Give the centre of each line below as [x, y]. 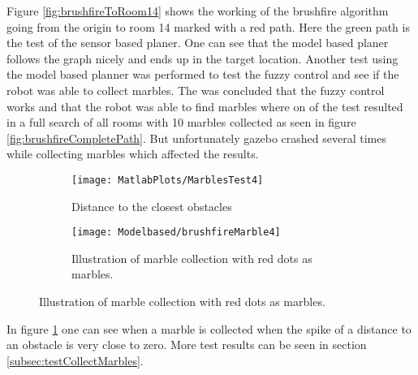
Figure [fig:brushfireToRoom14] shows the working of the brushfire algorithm [198, 11]
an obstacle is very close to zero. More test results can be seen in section [187, 345]
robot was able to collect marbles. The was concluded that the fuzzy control [196, 90]
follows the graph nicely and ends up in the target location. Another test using [203, 58]
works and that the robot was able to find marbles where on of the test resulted [205, 106]
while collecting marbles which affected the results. [133, 154]
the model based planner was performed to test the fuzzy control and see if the [203, 74]
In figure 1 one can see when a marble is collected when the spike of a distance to [209, 328]
